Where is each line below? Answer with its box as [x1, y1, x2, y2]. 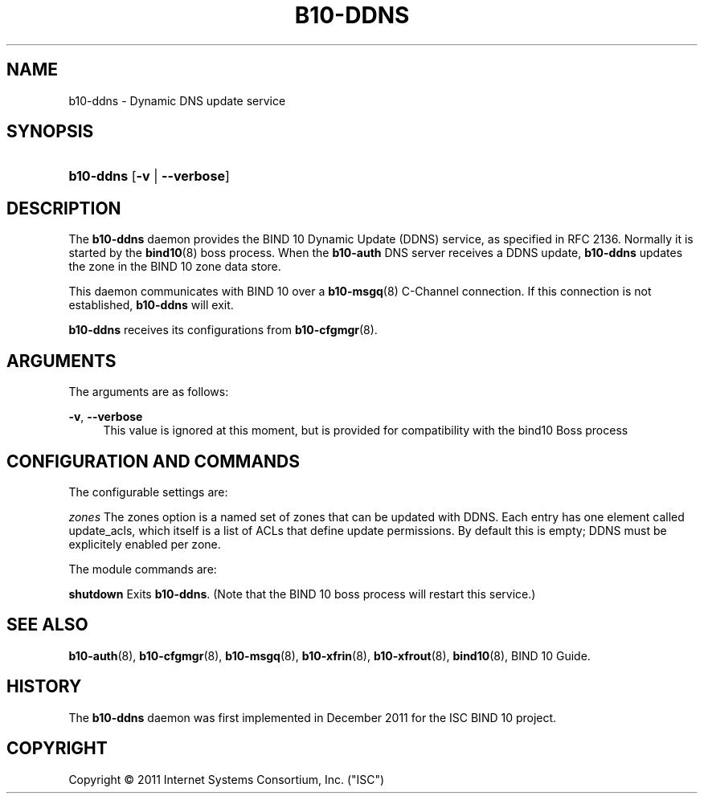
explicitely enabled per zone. [68, 537, 221, 551]
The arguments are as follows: [68, 385, 229, 399]
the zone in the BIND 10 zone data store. [68, 259, 281, 274]
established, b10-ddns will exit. [68, 298, 234, 312]
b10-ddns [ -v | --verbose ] [68, 168, 230, 185]
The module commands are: [68, 561, 217, 576]
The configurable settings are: [68, 484, 228, 499]
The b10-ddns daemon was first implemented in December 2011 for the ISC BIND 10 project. [68, 710, 557, 724]
